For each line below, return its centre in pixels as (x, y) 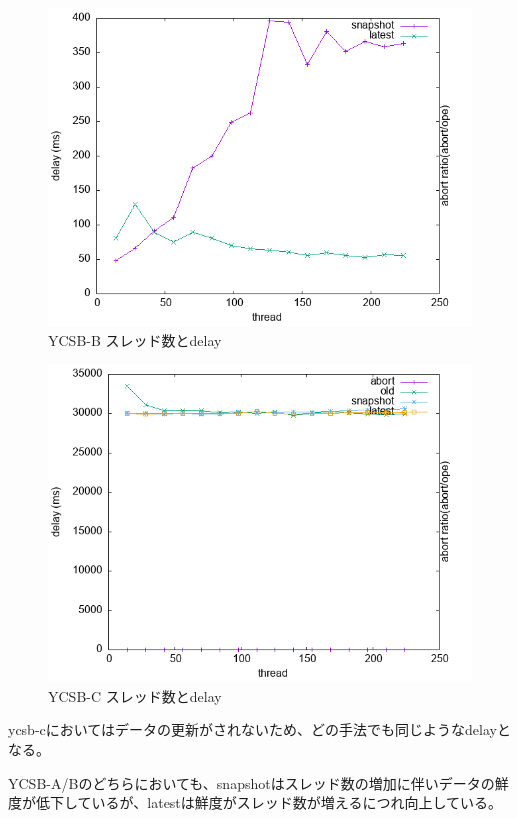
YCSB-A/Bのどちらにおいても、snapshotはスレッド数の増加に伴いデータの (251, 782)
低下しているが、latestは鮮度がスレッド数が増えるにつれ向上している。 (268, 802)
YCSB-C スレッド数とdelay (135, 695)
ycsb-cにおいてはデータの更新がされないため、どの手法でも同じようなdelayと (259, 729)
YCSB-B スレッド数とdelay (135, 339)
